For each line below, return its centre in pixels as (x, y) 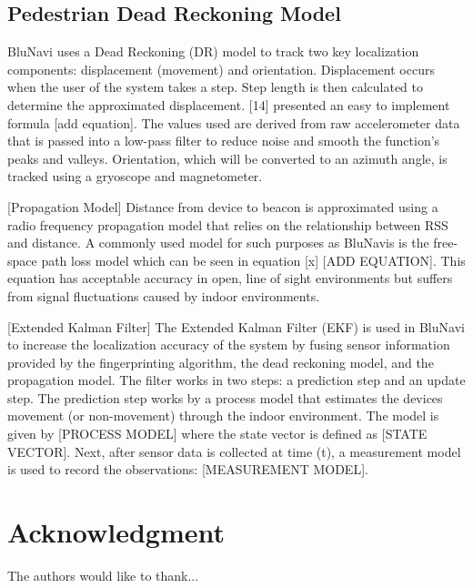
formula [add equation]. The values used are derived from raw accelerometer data (234, 122)
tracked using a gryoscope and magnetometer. (135, 176)
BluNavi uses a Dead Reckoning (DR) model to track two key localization (213, 51)
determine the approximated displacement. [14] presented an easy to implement (229, 104)
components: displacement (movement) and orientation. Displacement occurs (221, 69)
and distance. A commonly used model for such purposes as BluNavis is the (218, 243)
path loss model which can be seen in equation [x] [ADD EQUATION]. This (253, 260)
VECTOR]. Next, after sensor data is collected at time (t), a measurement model (234, 451)
